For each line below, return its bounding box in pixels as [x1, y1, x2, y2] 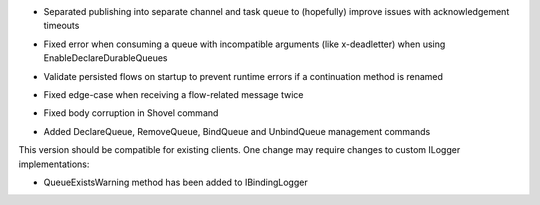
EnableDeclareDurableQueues [43, 52, 169, 64]
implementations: [18, 158, 90, 170]
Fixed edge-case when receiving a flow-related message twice [43, 88, 304, 100]
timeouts [43, 20, 80, 32]
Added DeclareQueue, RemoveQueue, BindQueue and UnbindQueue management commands [43, 125, 431, 137]
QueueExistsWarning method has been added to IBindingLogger [43, 176, 309, 188]
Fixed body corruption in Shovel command [43, 107, 219, 119]
